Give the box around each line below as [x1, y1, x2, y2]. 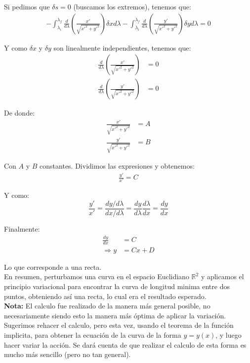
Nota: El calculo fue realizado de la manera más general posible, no [4, 301, 210, 311]
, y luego [215, 330, 242, 340]
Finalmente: [4, 224, 40, 234]
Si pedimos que [4, 1, 50, 11]
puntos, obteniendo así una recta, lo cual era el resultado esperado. [4, 291, 207, 301]
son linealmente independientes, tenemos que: [53, 42, 191, 53]
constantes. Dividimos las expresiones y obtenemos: [40, 161, 195, 171]
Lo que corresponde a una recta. [4, 261, 102, 272]
